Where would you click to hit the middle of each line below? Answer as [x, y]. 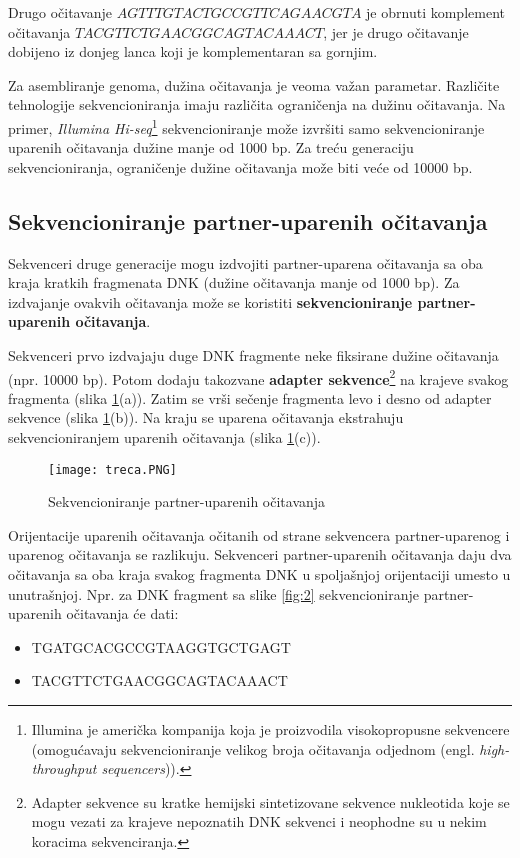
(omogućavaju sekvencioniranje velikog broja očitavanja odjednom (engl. [253, 748]
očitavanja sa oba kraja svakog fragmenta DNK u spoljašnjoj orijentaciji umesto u [259, 574]
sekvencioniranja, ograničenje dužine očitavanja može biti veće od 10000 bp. [240, 166]
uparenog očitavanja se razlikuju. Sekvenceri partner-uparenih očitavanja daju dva [260, 554]
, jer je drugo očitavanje [396, 31]
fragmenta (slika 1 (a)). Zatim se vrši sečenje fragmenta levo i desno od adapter [250, 397]
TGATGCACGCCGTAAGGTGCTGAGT [161, 646]
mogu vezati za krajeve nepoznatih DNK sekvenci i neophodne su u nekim [259, 821]
